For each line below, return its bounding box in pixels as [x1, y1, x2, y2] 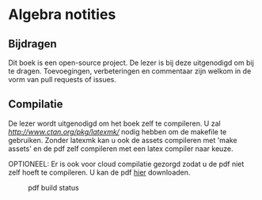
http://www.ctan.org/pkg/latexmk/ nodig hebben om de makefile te [8, 126, 227, 136]
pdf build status [28, 183, 79, 192]
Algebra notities [8, 6, 116, 24]
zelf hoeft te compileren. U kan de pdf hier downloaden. [8, 168, 191, 177]
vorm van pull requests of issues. [8, 75, 117, 84]
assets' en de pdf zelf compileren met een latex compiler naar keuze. [8, 144, 234, 153]
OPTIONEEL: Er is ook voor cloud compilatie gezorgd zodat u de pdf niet [8, 159, 245, 168]
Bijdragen [8, 37, 57, 51]
